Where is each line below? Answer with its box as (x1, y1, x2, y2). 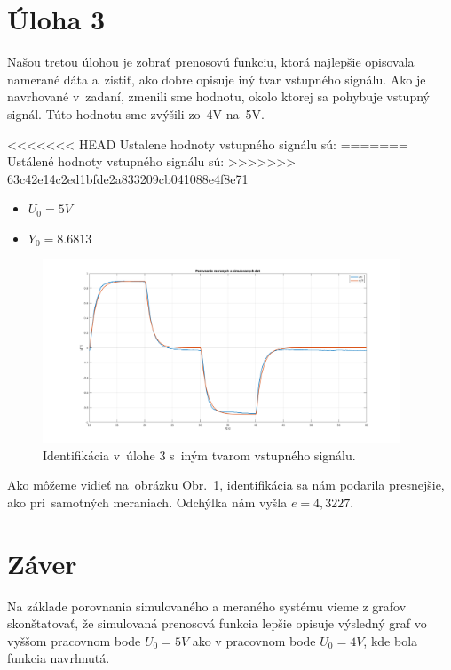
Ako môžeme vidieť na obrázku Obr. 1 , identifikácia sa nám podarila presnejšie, (7, 475, 445, 494)
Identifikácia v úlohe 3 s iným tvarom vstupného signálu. (43, 445, 356, 464)
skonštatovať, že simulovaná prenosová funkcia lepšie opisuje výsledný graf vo (7, 614, 427, 633)
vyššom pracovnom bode (7, 631, 141, 650)
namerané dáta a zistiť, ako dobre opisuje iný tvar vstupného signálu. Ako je (7, 69, 426, 88)
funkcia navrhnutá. (7, 649, 110, 667)
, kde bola (363, 631, 418, 650)
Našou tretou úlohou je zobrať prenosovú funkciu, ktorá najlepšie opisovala (7, 52, 415, 71)
